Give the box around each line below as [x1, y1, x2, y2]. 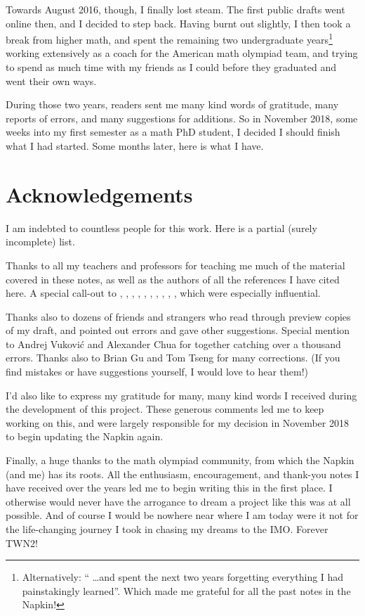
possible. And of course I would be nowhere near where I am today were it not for [6, 508, 359, 522]
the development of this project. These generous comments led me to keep [6, 402, 324, 416]
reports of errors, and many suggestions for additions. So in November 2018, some [6, 110, 358, 125]
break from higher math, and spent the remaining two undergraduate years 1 [6, 30, 333, 46]
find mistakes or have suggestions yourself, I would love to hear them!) [6, 364, 309, 379]
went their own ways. [6, 73, 97, 88]
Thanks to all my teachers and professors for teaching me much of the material [6, 257, 345, 272]
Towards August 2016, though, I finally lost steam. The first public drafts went [6, 2, 345, 16]
